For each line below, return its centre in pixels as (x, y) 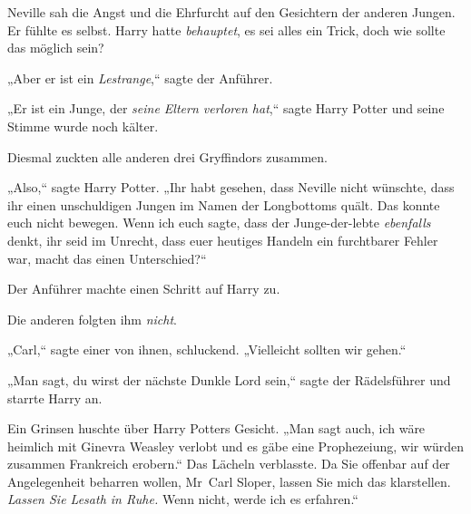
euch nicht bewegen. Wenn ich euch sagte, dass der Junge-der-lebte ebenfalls (219, 223)
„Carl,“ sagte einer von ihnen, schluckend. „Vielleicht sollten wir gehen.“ (207, 349)
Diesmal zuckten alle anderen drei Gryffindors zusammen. (167, 156)
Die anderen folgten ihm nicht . (93, 319)
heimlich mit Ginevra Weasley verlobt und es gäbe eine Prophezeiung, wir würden (236, 446)
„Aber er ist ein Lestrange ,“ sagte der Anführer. (140, 78)
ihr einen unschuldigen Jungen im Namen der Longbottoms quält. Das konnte (224, 204)
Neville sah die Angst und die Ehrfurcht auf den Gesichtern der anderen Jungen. (231, 12)
